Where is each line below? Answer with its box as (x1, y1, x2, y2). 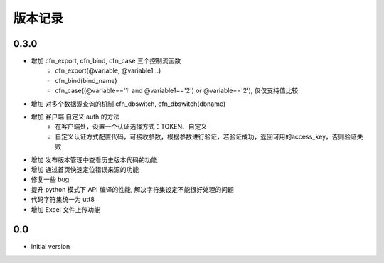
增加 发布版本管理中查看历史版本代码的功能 (31, 155, 158, 163)
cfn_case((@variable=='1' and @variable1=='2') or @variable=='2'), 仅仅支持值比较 (55, 86, 299, 95)
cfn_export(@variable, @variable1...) (55, 66, 161, 75)
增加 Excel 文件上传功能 (31, 205, 101, 213)
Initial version (31, 242, 70, 251)
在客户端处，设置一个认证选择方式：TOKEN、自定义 (55, 122, 208, 131)
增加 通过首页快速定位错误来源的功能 (31, 165, 139, 173)
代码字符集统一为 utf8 (31, 195, 95, 204)
